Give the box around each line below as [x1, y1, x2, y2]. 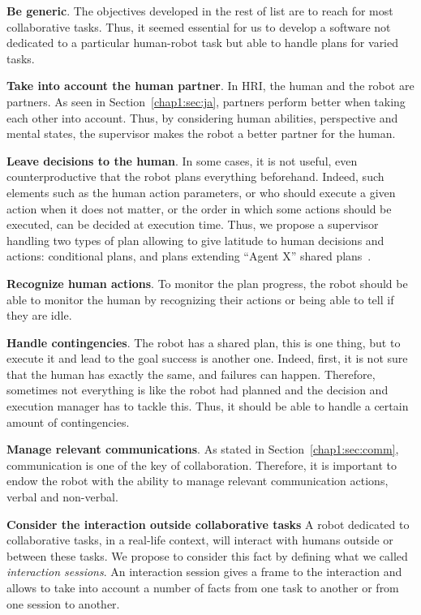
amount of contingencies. [6, 413, 130, 430]
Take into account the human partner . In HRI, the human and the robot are [6, 77, 415, 94]
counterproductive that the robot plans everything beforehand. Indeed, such [6, 168, 384, 185]
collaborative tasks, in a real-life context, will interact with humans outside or [6, 531, 393, 548]
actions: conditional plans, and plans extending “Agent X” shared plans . [6, 247, 372, 264]
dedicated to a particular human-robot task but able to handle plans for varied [6, 34, 399, 51]
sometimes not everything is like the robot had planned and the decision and [6, 381, 389, 398]
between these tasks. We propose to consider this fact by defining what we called [6, 547, 408, 564]
